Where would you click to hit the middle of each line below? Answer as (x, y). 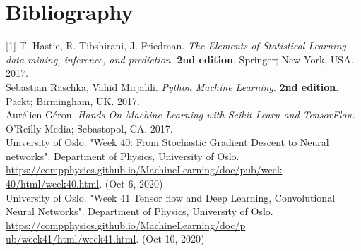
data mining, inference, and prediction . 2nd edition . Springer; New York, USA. (180, 59)
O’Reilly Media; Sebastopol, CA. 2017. (89, 128)
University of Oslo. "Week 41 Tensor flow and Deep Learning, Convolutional (171, 197)
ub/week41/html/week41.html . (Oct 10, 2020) (105, 239)
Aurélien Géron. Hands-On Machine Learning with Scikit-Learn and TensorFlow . (181, 115)
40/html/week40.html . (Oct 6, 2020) (84, 184)
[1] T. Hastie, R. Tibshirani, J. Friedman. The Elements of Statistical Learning (176, 45)
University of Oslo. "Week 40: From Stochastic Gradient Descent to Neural (167, 142)
